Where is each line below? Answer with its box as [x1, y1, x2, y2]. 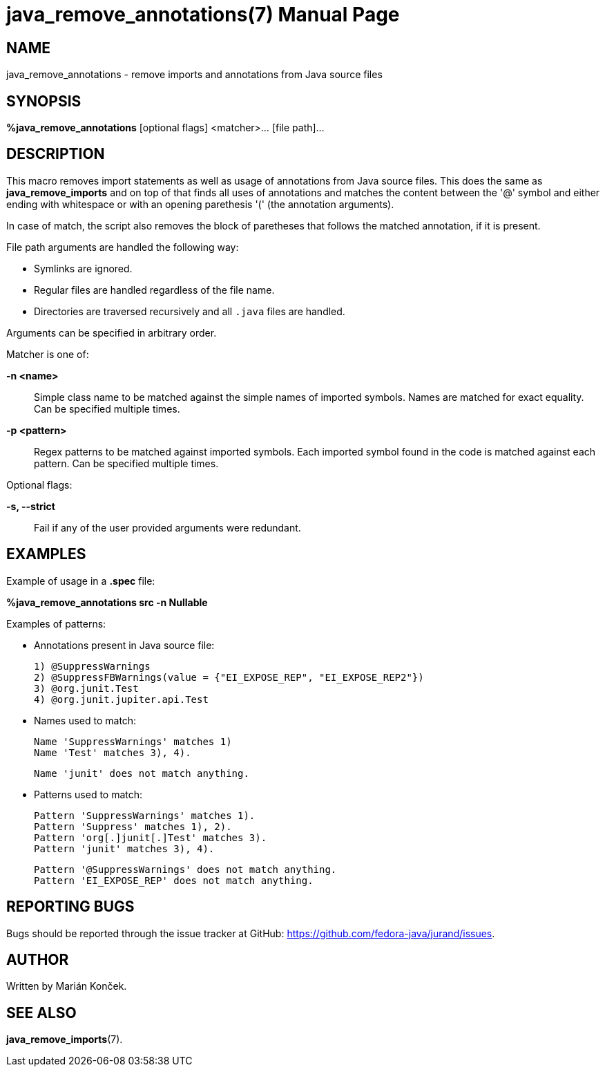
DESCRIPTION [6, 145, 105, 163]
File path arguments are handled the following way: [6, 241, 239, 253]
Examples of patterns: [6, 617, 106, 630]
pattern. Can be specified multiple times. [34, 457, 219, 469]
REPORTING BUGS [6, 898, 135, 916]
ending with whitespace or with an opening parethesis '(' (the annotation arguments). [6, 198, 394, 210]
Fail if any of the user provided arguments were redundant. [34, 521, 301, 534]
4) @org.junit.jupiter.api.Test [34, 693, 209, 705]
